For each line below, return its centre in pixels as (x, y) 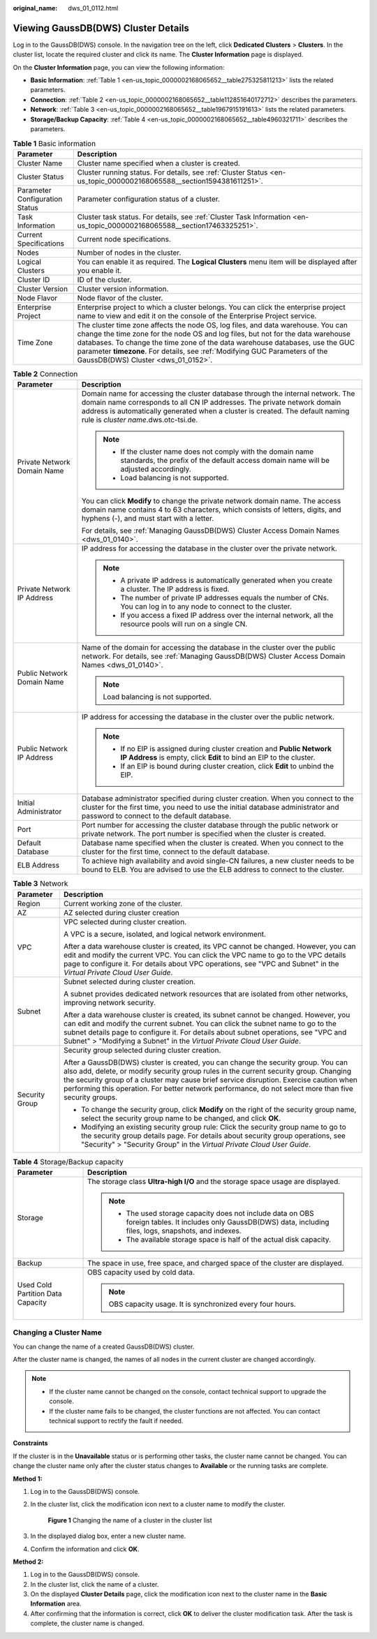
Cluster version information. (123, 288)
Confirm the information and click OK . (85, 1549)
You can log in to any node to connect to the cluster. (206, 607)
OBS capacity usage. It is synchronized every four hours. (202, 1304)
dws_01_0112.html (93, 8)
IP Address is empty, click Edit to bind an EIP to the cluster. (218, 757)
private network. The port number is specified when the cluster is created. (204, 834)
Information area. (56, 1604)
